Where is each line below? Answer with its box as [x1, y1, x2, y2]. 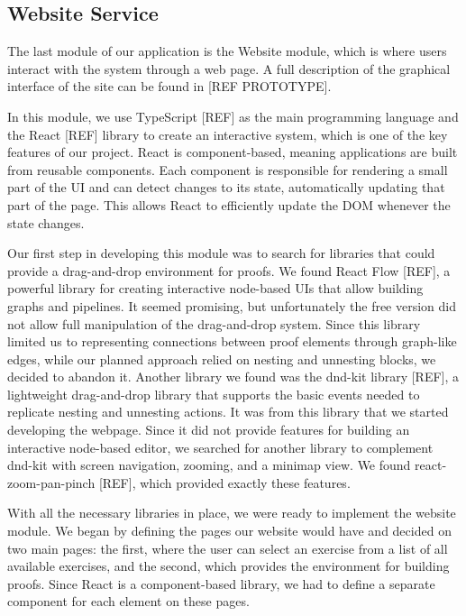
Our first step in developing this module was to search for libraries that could [7, 244, 435, 262]
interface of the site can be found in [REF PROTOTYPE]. [7, 77, 332, 96]
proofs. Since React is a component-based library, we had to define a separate [7, 574, 435, 593]
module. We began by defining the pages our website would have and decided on [7, 521, 452, 540]
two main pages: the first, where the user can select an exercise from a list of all [7, 538, 448, 557]
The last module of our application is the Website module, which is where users [7, 41, 447, 60]
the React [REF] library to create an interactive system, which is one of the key [7, 124, 448, 143]
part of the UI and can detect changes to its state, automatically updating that [7, 178, 445, 197]
